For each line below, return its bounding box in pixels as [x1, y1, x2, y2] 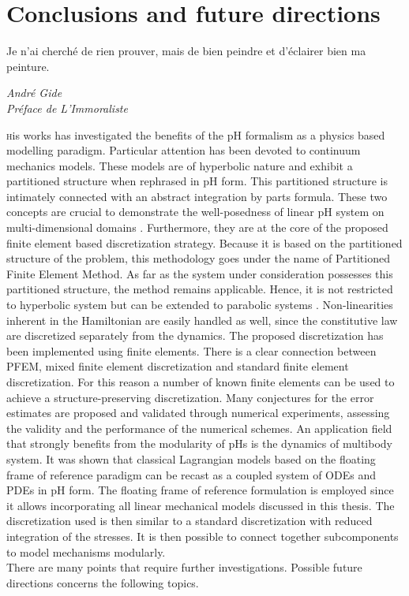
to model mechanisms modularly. [6, 543, 166, 560]
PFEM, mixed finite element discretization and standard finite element [6, 358, 349, 374]
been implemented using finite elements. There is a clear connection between [6, 342, 377, 359]
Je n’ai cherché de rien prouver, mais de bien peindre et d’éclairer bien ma [6, 43, 366, 59]
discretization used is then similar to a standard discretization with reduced [6, 512, 373, 529]
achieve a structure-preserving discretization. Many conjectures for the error [6, 389, 374, 405]
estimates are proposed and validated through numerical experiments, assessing [6, 404, 390, 421]
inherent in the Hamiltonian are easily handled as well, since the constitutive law [6, 311, 398, 328]
